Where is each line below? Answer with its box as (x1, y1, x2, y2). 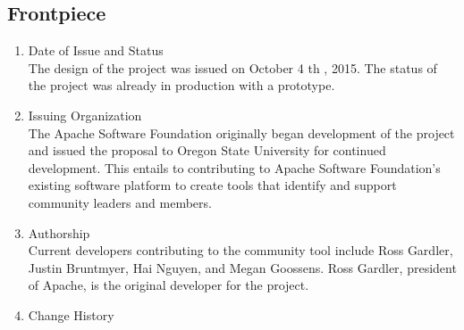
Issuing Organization (28, 105, 142, 124)
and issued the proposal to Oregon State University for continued (28, 141, 386, 160)
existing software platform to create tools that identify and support (28, 176, 397, 194)
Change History (28, 305, 114, 324)
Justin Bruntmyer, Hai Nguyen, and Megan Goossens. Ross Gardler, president (28, 258, 457, 276)
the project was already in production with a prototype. (28, 76, 335, 95)
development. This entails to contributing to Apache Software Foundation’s (28, 158, 441, 177)
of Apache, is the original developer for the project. (28, 276, 309, 294)
